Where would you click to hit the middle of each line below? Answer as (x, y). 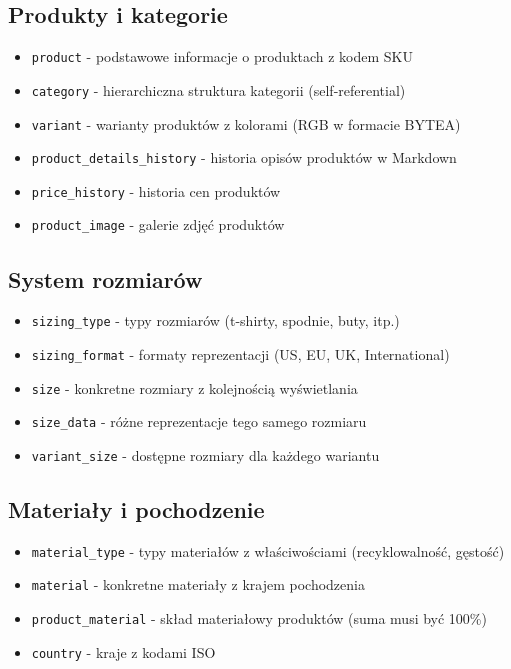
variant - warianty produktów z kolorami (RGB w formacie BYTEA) (246, 123)
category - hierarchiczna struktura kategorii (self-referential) (218, 89)
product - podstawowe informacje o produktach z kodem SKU (222, 56)
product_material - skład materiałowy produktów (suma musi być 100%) (259, 618)
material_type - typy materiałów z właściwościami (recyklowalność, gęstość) (268, 550)
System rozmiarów (105, 278)
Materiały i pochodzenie (136, 509)
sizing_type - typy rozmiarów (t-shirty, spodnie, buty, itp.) (215, 320)
